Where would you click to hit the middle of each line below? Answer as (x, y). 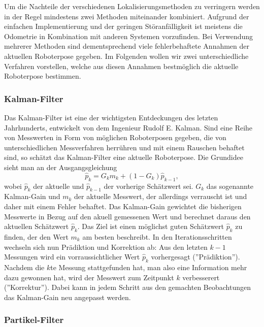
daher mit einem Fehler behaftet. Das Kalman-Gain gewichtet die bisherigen (123, 206)
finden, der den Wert (36, 236)
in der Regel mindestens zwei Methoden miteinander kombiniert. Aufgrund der (127, 16)
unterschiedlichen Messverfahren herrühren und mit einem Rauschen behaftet (124, 147)
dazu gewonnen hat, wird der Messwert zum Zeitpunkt (89, 277)
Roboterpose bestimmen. (43, 76)
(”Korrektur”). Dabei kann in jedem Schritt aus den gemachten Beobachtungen (127, 287)
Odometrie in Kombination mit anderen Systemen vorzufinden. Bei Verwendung (129, 36)
